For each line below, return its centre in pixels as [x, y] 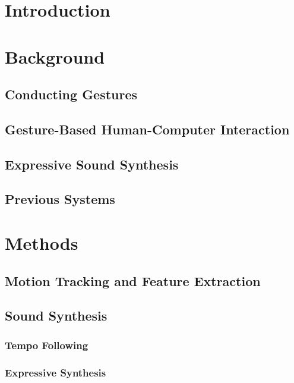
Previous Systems [60, 199]
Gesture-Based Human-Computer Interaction [147, 129]
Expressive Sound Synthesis [92, 164]
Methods [42, 243]
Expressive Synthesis [56, 372]
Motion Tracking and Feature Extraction [133, 280]
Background [55, 56]
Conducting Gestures [71, 94]
